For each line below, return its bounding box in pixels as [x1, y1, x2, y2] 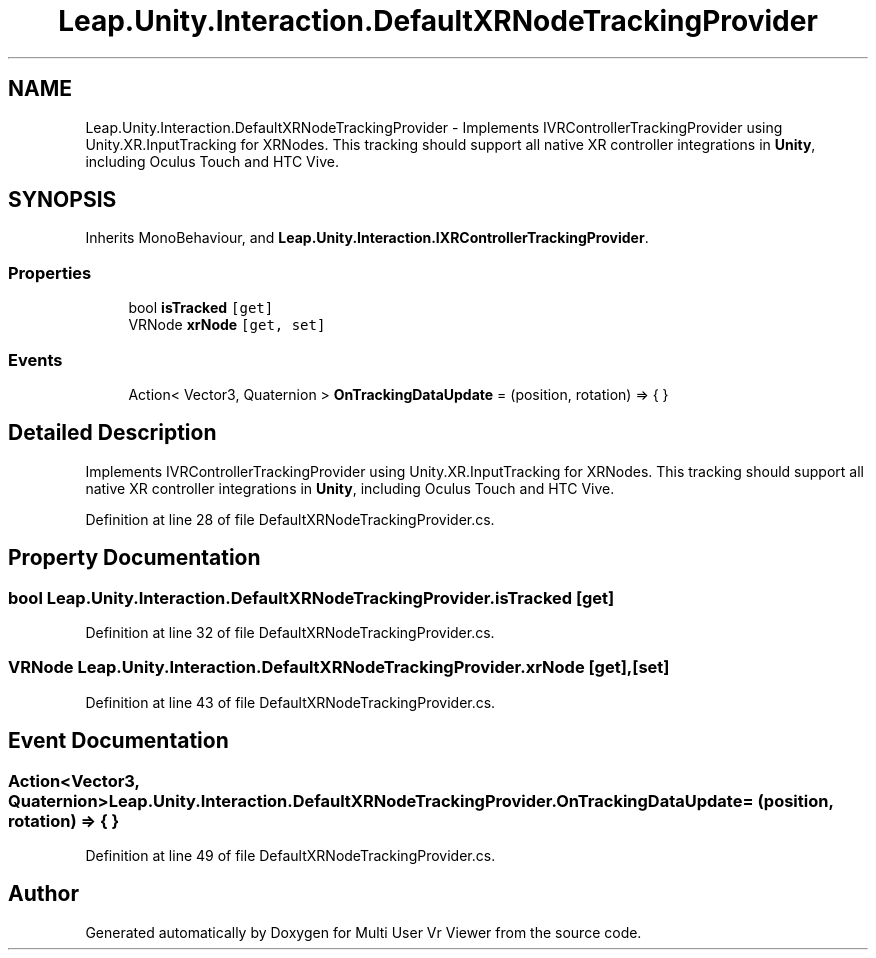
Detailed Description [8, 420, 217, 446]
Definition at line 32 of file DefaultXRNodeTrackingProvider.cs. [85, 624, 495, 641]
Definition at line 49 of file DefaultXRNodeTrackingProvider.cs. [85, 846, 496, 864]
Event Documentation [8, 728, 229, 754]
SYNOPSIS [8, 187, 117, 213]
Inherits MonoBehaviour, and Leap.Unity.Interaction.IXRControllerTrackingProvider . [85, 229, 649, 247]
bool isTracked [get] [128, 299, 274, 317]
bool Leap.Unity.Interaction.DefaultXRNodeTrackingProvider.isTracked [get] [8, 587, 615, 608]
